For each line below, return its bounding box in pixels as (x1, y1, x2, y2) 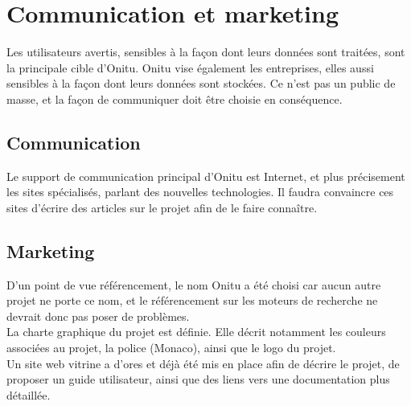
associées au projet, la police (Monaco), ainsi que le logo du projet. (6, 339, 336, 356)
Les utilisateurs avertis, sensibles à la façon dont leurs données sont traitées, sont (6, 43, 405, 60)
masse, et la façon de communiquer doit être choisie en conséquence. (6, 90, 343, 107)
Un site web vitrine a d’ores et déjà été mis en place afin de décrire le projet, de (6, 355, 400, 371)
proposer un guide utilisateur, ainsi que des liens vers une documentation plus (6, 371, 390, 388)
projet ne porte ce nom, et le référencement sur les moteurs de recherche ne (6, 292, 378, 309)
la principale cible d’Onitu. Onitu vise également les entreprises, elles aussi (6, 59, 374, 76)
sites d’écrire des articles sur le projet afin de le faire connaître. (6, 199, 318, 215)
